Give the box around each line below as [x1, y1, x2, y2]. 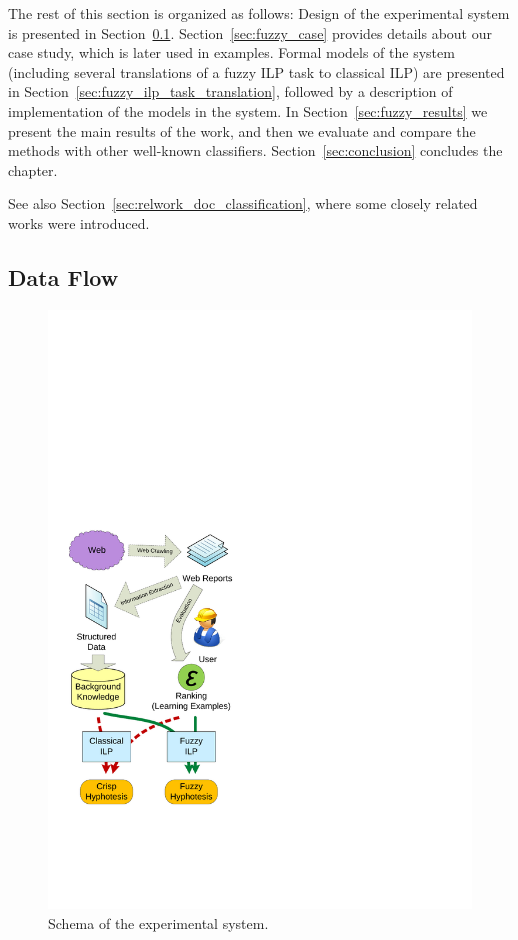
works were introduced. [8, 212, 150, 233]
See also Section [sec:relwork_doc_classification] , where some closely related [8, 193, 478, 214]
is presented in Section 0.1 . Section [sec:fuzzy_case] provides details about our [8, 22, 493, 43]
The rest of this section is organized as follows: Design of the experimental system [8, 3, 510, 23]
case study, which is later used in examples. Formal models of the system [8, 42, 455, 63]
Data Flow [8, 261, 119, 292]
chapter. [8, 159, 58, 180]
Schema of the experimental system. [48, 913, 269, 934]
